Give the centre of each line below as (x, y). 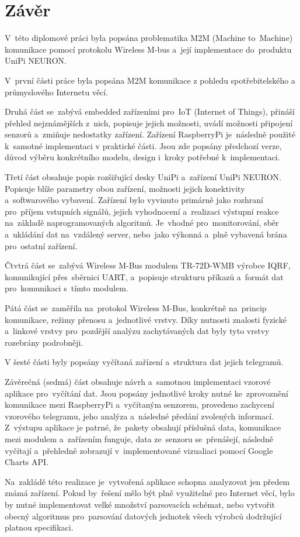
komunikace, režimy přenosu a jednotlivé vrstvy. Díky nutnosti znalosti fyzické (146, 319)
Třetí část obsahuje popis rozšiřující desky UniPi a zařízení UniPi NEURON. (143, 177)
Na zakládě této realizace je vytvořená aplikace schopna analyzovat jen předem (147, 481)
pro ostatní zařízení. (41, 245)
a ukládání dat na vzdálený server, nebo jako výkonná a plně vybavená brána (146, 234)
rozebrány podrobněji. (44, 342)
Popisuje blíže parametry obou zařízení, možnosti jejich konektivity (125, 188)
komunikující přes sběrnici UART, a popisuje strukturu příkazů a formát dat (144, 276)
